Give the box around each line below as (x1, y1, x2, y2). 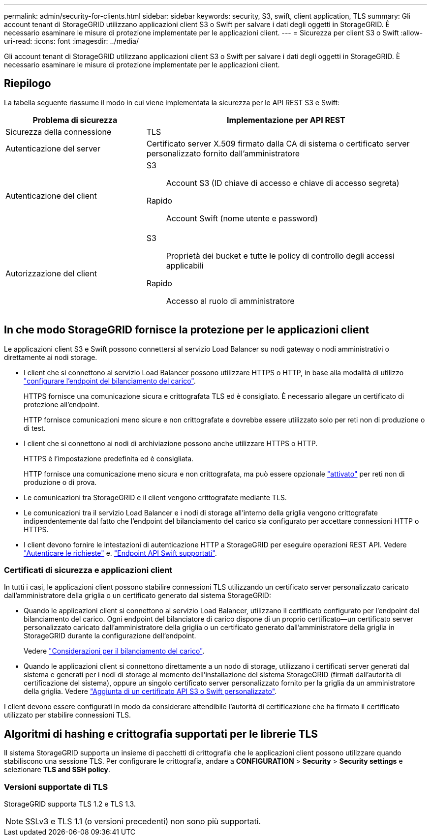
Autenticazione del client (5, 190, 97, 201)
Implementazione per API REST (226, 115, 345, 125)
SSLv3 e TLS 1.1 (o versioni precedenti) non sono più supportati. (25, 816, 261, 827)
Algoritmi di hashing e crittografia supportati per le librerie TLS (4, 727, 318, 740)
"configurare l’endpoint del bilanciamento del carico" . (24, 376, 196, 385)
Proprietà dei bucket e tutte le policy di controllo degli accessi (166, 250, 395, 261)
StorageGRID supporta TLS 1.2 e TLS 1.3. (4, 800, 136, 809)
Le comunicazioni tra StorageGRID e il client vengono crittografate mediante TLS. (24, 493, 287, 502)
